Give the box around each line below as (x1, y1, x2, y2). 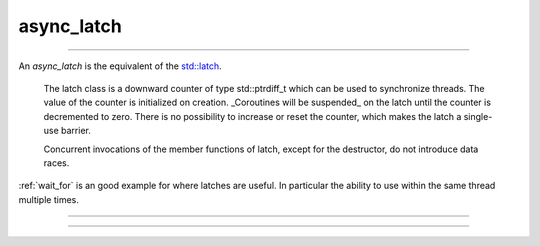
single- (463, 110, 493, 122)
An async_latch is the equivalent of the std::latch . (18, 60, 222, 72)
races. (43, 156, 70, 169)
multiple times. (18, 193, 79, 205)
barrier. (60, 125, 92, 137)
